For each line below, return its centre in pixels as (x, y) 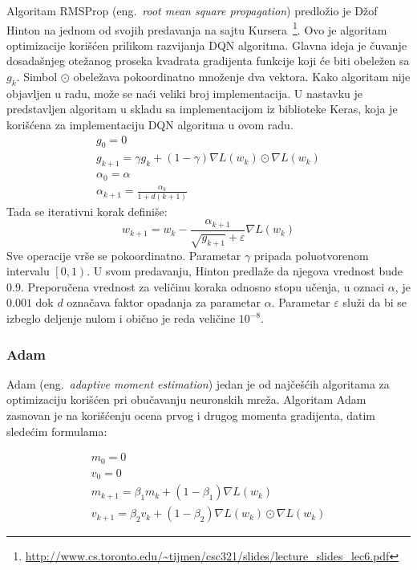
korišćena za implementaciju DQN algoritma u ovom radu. (150, 125)
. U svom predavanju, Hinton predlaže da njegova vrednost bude (245, 271)
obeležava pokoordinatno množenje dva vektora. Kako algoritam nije (242, 77)
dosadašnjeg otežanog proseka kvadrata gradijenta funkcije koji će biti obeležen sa (208, 61)
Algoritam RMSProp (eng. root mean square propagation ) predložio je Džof (192, 10)
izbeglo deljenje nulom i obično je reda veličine (121, 318)
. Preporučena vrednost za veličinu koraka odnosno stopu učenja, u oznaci (202, 286)
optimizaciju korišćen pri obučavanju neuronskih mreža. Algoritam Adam (186, 399)
